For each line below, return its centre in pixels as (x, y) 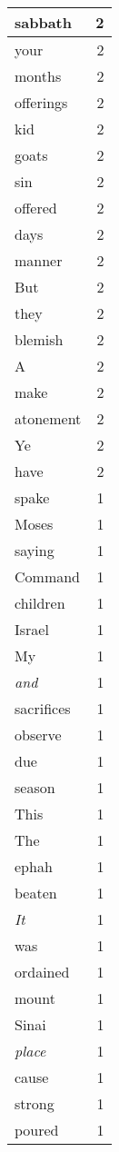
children (40, 603)
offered (36, 208)
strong (35, 1103)
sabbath (43, 22)
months (38, 76)
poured (37, 1130)
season (35, 787)
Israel (32, 629)
